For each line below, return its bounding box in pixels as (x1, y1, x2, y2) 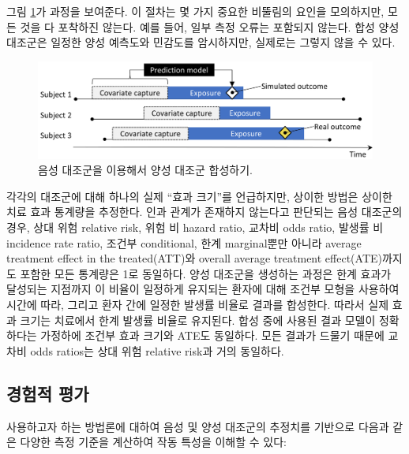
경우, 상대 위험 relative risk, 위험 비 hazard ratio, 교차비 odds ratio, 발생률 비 (6, 218, 384, 235)
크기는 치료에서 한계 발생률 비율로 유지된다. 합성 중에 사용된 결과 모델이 (20, 311, 376, 328)
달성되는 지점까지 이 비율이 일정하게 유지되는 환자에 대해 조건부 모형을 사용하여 (6, 281, 400, 297)
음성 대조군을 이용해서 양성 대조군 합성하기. (38, 162, 253, 178)
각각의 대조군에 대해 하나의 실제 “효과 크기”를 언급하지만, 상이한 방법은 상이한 (6, 188, 392, 204)
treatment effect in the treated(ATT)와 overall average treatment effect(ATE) (6, 250, 382, 266)
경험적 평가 (6, 381, 89, 405)
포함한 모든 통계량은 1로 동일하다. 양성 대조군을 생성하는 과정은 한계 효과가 (20, 265, 392, 281)
